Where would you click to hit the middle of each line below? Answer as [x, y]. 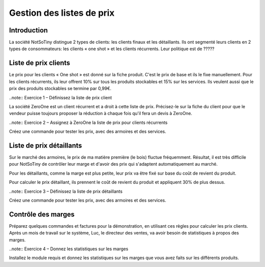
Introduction [28, 30]
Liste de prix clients [40, 63]
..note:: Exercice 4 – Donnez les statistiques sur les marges [69, 249]
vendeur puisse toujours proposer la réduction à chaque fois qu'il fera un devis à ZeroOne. [101, 114]
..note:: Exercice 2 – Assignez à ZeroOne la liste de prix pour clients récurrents [88, 122]
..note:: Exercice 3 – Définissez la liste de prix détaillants [66, 191]
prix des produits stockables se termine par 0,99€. [60, 89]
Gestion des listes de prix [62, 13]
